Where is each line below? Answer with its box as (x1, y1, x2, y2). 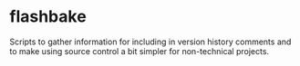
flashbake (9, 6, 87, 27)
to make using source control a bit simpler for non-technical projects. (9, 45, 270, 56)
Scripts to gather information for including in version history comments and (9, 36, 292, 47)
